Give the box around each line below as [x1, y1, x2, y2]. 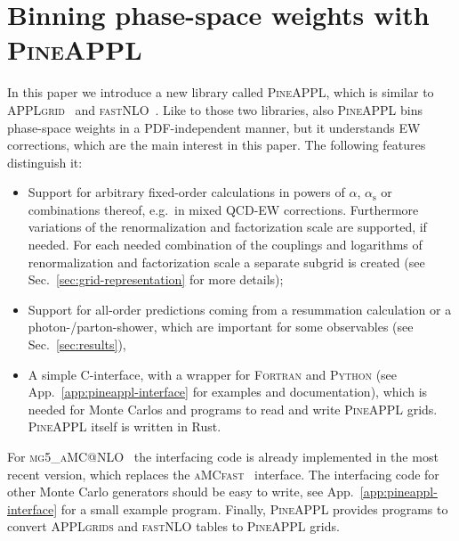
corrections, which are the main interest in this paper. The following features [7, 135, 426, 154]
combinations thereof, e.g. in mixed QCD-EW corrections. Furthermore [28, 200, 419, 218]
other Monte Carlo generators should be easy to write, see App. [7, 482, 354, 501]
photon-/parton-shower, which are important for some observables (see [28, 317, 414, 336]
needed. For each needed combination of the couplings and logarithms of [28, 235, 423, 254]
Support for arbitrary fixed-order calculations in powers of [28, 183, 345, 201]
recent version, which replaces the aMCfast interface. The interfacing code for [7, 464, 439, 483]
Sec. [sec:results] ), [28, 335, 126, 354]
